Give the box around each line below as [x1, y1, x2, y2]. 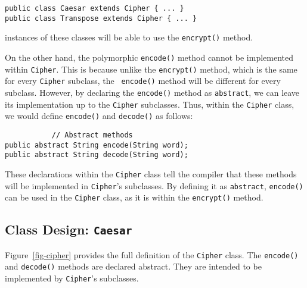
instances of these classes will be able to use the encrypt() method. [5, 31, 253, 43]
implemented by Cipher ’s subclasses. [5, 271, 139, 284]
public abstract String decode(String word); [5, 151, 188, 159]
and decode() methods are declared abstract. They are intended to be [5, 260, 262, 273]
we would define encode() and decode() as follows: [5, 109, 193, 122]
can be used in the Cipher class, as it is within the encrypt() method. [5, 191, 263, 204]
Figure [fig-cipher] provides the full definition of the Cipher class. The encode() [5, 248, 299, 261]
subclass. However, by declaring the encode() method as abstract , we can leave [5, 86, 300, 98]
